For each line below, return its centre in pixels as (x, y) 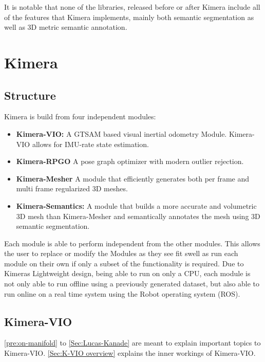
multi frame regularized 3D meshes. (72, 188)
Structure (30, 95)
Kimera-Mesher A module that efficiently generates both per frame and (133, 178)
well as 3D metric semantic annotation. (66, 27)
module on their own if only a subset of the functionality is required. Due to (124, 263)
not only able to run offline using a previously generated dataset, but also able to (132, 284)
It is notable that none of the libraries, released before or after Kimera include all (132, 7)
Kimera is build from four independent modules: (80, 116)
